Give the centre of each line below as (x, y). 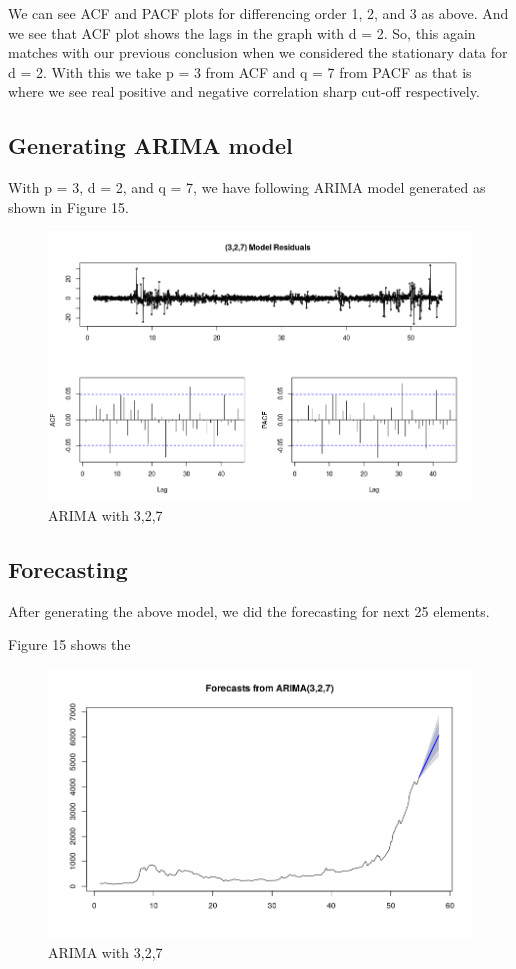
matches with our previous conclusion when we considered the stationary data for (258, 52)
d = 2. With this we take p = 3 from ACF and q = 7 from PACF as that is (240, 71)
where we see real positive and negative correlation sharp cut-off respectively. (244, 91)
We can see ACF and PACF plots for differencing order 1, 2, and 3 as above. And (258, 13)
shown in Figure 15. (68, 206)
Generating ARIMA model (150, 145)
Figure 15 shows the (69, 644)
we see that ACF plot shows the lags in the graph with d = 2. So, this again (242, 32)
